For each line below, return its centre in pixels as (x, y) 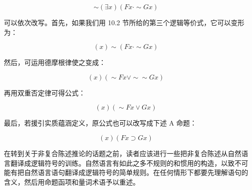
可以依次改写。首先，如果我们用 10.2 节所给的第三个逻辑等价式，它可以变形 (124, 22)
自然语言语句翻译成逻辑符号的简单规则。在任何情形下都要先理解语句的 (136, 172)
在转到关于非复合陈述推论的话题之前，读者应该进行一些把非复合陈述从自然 (123, 153)
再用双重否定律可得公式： (45, 92)
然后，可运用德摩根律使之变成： (55, 62)
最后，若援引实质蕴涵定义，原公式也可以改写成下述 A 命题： (100, 123)
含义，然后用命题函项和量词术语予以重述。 (72, 182)
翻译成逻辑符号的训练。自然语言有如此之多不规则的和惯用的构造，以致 (122, 163)
